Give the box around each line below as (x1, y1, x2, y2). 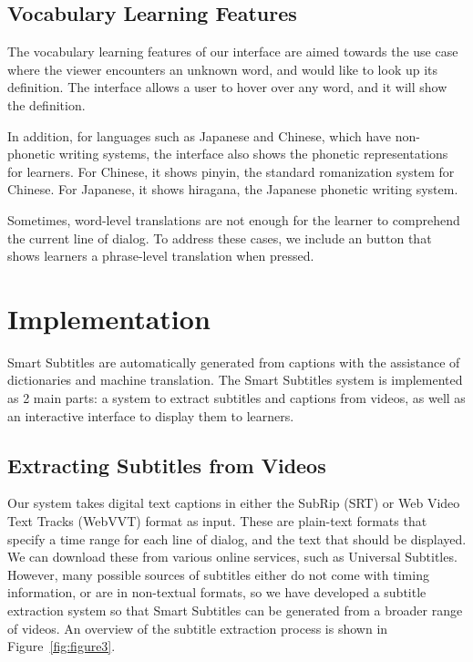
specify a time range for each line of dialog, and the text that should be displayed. (7, 529, 467, 548)
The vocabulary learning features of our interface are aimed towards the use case (7, 42, 458, 61)
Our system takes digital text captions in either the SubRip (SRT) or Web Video (7, 493, 460, 512)
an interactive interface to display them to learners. (7, 406, 294, 425)
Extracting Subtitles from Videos (7, 450, 326, 479)
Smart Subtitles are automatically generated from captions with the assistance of (7, 352, 460, 371)
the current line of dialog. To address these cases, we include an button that (7, 228, 432, 247)
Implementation (7, 299, 211, 336)
